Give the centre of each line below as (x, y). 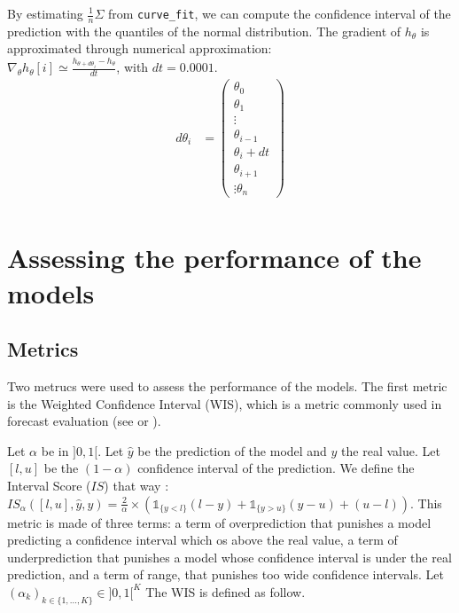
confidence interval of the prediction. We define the (276, 468)
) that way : (136, 485)
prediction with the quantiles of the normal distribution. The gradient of (204, 31)
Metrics (43, 349)
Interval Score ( (49, 485)
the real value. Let (391, 450)
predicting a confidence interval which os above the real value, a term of (202, 540)
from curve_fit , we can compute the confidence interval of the (279, 13)
